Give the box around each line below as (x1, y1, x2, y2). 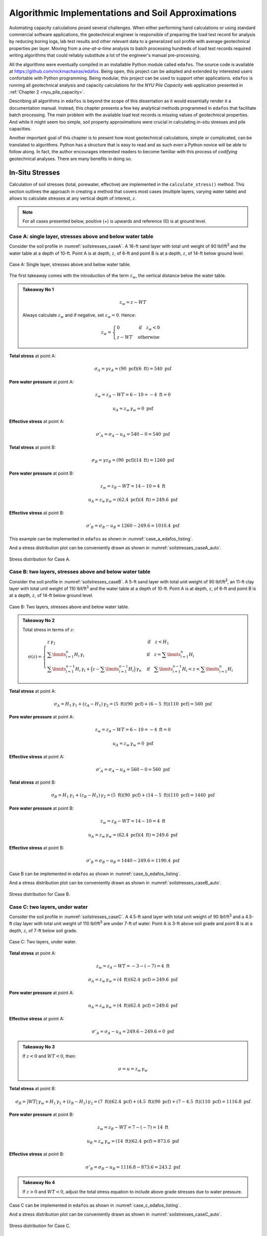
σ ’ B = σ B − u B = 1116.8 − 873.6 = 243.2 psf (86, 1164, 180, 1171)
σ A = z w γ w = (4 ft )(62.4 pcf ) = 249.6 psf (88, 977, 178, 984)
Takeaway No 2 (22, 618, 55, 623)
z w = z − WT (119, 299, 147, 306)
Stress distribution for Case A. (9, 556, 71, 562)
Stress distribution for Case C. (9, 1223, 71, 1229)
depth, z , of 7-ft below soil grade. (9, 927, 78, 933)
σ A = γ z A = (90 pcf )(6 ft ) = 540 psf (94, 366, 172, 373)
